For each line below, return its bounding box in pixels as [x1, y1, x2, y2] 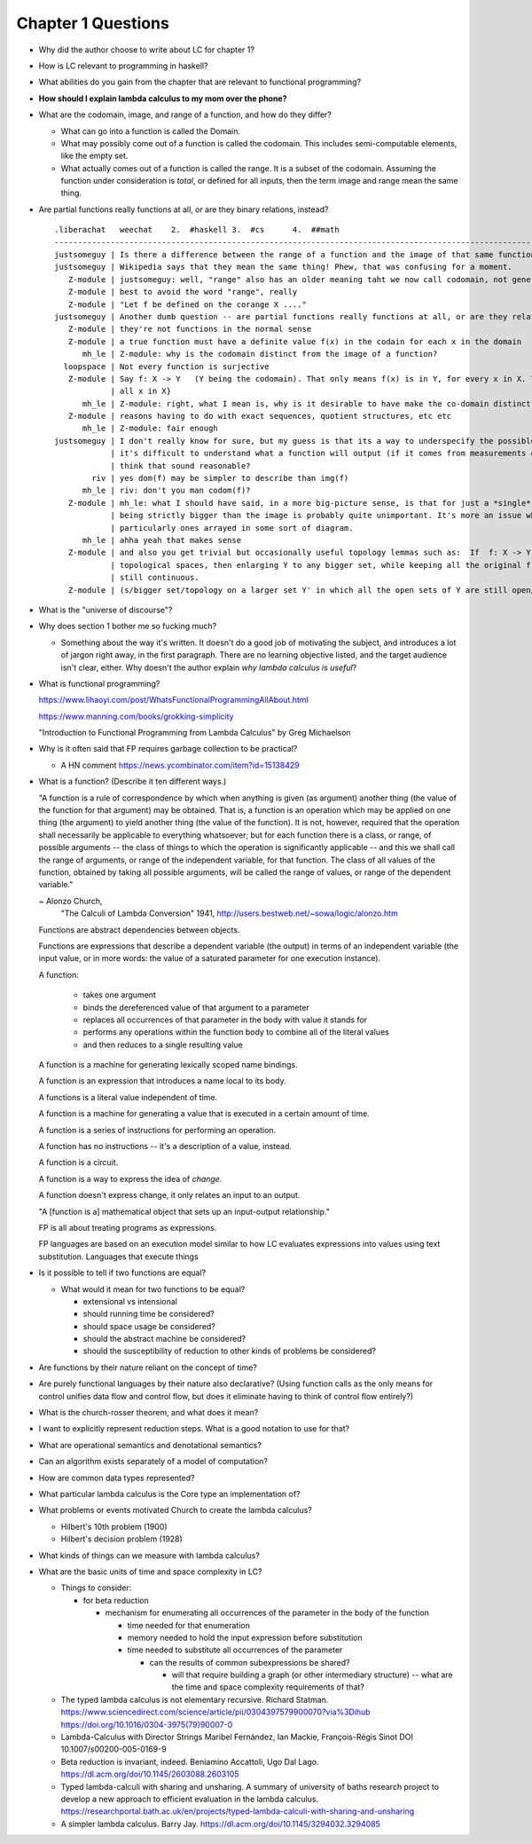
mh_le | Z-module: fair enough [82, 423, 219, 434]
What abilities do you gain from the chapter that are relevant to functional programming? [38, 76, 362, 88]
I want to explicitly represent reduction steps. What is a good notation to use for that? [38, 1423, 350, 1434]
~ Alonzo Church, [38, 895, 103, 906]
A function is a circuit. [38, 1157, 119, 1168]
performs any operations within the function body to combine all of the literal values [82, 1027, 389, 1037]
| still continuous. [110, 572, 199, 583]
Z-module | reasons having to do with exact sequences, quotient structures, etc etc [67, 411, 452, 422]
